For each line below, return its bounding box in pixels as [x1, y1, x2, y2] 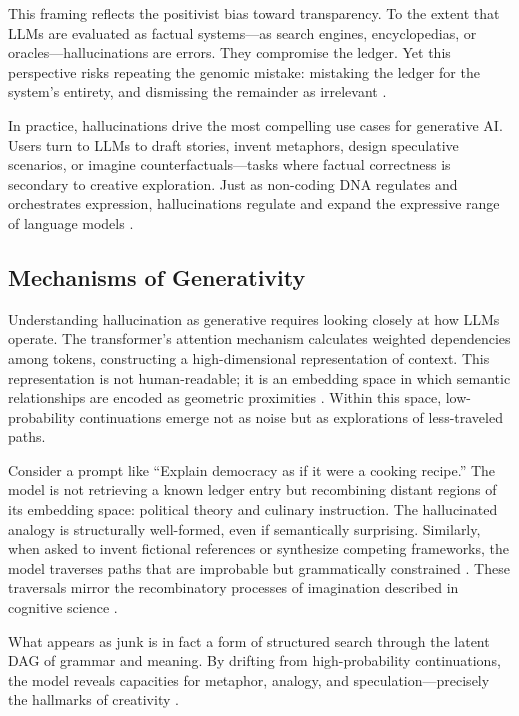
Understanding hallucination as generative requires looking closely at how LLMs [8, 308, 500, 329]
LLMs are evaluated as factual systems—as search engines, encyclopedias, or [8, 22, 477, 43]
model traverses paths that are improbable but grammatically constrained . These [8, 557, 510, 578]
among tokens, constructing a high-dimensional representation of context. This [8, 347, 490, 368]
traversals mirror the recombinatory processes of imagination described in [8, 577, 459, 598]
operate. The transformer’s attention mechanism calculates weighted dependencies [8, 328, 511, 349]
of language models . [8, 212, 134, 233]
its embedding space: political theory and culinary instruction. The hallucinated [8, 499, 498, 520]
